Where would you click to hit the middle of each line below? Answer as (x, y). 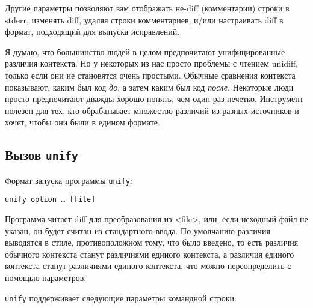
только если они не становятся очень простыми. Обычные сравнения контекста (150, 75)
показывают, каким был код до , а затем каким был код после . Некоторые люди (149, 87)
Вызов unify (42, 155)
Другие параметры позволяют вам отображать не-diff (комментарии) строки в (147, 8)
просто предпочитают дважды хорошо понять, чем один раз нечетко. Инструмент (154, 99)
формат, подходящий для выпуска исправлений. (92, 32)
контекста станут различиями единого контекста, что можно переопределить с (148, 266)
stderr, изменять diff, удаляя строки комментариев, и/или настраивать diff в (144, 20)
